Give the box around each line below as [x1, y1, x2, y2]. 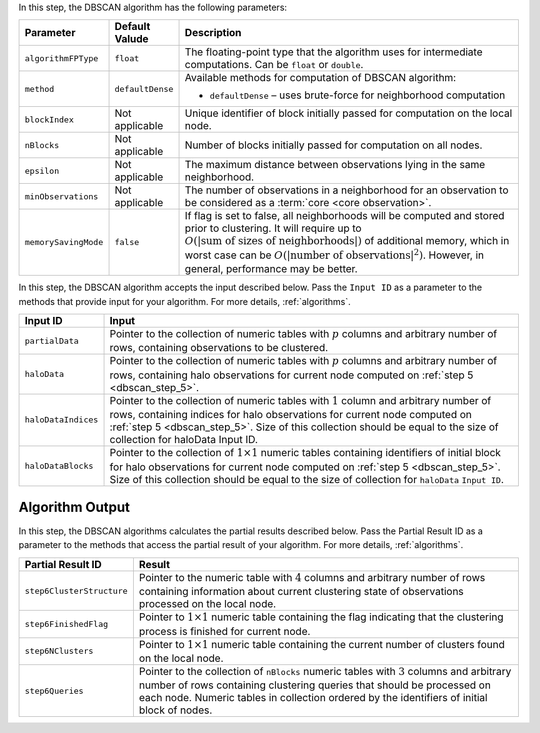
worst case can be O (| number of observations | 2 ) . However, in [184, 246, 485, 262]
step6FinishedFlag [24, 618, 109, 629]
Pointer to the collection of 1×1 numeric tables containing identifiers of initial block [109, 446, 502, 460]
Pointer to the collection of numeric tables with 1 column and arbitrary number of [109, 393, 492, 407]
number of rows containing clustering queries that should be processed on [138, 678, 492, 692]
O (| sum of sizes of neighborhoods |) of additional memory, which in [184, 234, 510, 248]
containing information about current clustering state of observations [138, 585, 464, 599]
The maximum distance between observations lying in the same [184, 158, 486, 172]
